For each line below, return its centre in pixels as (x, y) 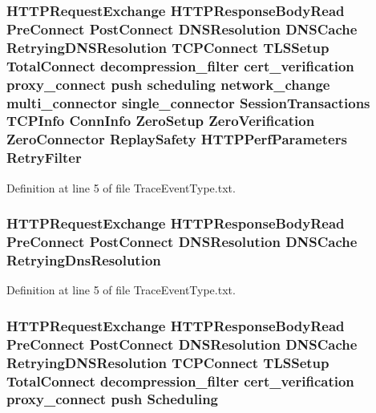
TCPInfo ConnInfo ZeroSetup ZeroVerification (161, 121)
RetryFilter (44, 158)
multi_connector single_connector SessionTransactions (188, 102)
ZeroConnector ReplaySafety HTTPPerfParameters (177, 139)
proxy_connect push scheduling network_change (168, 84)
